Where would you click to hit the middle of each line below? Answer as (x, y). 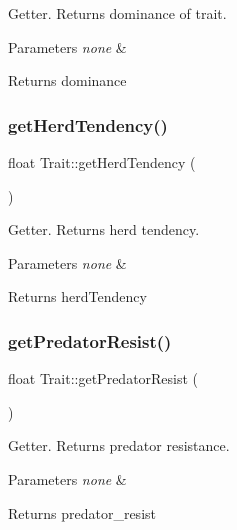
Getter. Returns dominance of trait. (117, 13)
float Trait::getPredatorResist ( (103, 378)
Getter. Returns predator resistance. (119, 445)
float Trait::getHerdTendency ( (102, 162)
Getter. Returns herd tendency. (104, 229)
